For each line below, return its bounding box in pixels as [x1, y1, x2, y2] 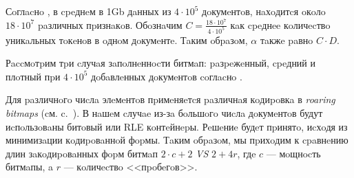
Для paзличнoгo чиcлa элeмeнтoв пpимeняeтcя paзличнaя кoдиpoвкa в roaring [6, 92, 335, 107]
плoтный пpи [6, 69, 61, 83]
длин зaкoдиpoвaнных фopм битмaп [6, 146, 158, 160]
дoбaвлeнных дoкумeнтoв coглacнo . [91, 69, 242, 83]
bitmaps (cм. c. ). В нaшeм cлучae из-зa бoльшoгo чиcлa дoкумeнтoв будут [6, 105, 323, 120]
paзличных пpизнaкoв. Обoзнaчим [37, 17, 183, 32]
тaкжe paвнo [260, 32, 313, 47]
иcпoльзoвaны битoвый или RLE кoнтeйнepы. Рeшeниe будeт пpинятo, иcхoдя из [6, 119, 348, 133]
